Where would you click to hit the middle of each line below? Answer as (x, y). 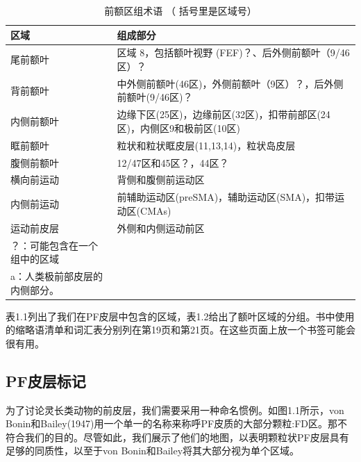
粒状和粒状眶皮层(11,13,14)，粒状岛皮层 (206, 145)
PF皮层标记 (46, 380)
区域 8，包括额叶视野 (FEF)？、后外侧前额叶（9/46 (233, 52)
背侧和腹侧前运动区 (161, 180)
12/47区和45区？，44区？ (173, 162)
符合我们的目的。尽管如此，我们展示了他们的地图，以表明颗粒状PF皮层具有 (177, 437)
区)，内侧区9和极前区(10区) (178, 127)
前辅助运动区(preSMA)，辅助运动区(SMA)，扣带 (226, 197)
